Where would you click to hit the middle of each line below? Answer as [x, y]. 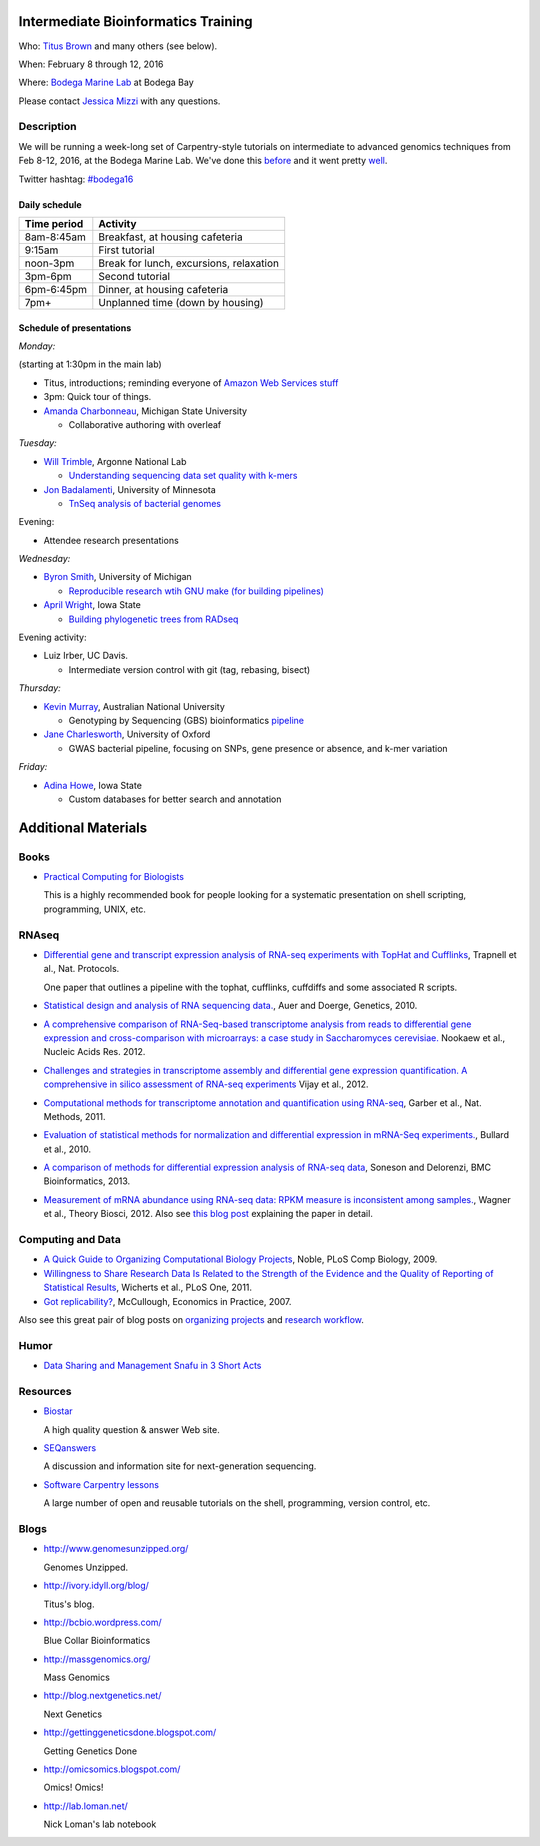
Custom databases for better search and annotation [175, 799]
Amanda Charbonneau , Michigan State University [145, 411]
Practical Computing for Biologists [114, 877]
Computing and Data [70, 1240]
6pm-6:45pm [55, 289]
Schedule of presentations [75, 327]
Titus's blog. [69, 1604]
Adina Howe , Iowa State [92, 785]
